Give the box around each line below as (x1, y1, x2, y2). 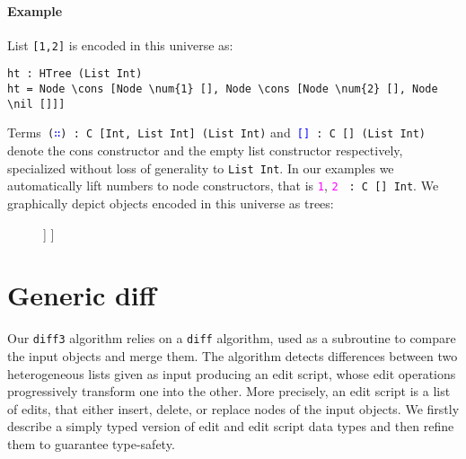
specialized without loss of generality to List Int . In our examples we (7, 158, 394, 177)
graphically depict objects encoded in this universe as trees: (7, 193, 334, 212)
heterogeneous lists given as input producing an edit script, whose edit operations (7, 364, 456, 383)
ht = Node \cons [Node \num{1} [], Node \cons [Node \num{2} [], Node (7, 83, 438, 96)
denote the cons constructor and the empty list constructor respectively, (7, 141, 403, 160)
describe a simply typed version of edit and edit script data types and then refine (7, 417, 454, 436)
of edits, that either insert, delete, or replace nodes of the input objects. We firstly (7, 399, 460, 418)
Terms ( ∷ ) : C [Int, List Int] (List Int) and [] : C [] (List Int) (7, 123, 426, 142)
